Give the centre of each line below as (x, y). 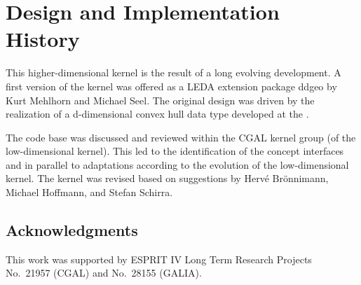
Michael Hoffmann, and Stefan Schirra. (89, 192)
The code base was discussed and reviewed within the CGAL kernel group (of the (181, 137)
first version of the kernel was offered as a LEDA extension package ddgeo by (171, 86)
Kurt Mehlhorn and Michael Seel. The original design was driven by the (160, 100)
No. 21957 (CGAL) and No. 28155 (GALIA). (104, 273)
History (43, 39)
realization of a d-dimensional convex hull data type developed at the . (157, 114)
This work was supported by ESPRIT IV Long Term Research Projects (159, 259)
